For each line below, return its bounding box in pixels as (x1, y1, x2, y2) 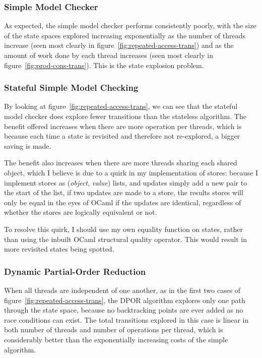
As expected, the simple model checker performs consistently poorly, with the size (4, 20, 256, 31)
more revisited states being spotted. (4, 244, 114, 254)
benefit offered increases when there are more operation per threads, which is (4, 121, 242, 131)
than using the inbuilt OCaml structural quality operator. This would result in (4, 233, 247, 244)
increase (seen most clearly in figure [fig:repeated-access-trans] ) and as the (4, 40, 234, 50)
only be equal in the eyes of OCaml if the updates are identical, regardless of (4, 197, 241, 207)
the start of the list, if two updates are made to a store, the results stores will (4, 187, 243, 198)
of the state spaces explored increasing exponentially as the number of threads (4, 30, 245, 40)
